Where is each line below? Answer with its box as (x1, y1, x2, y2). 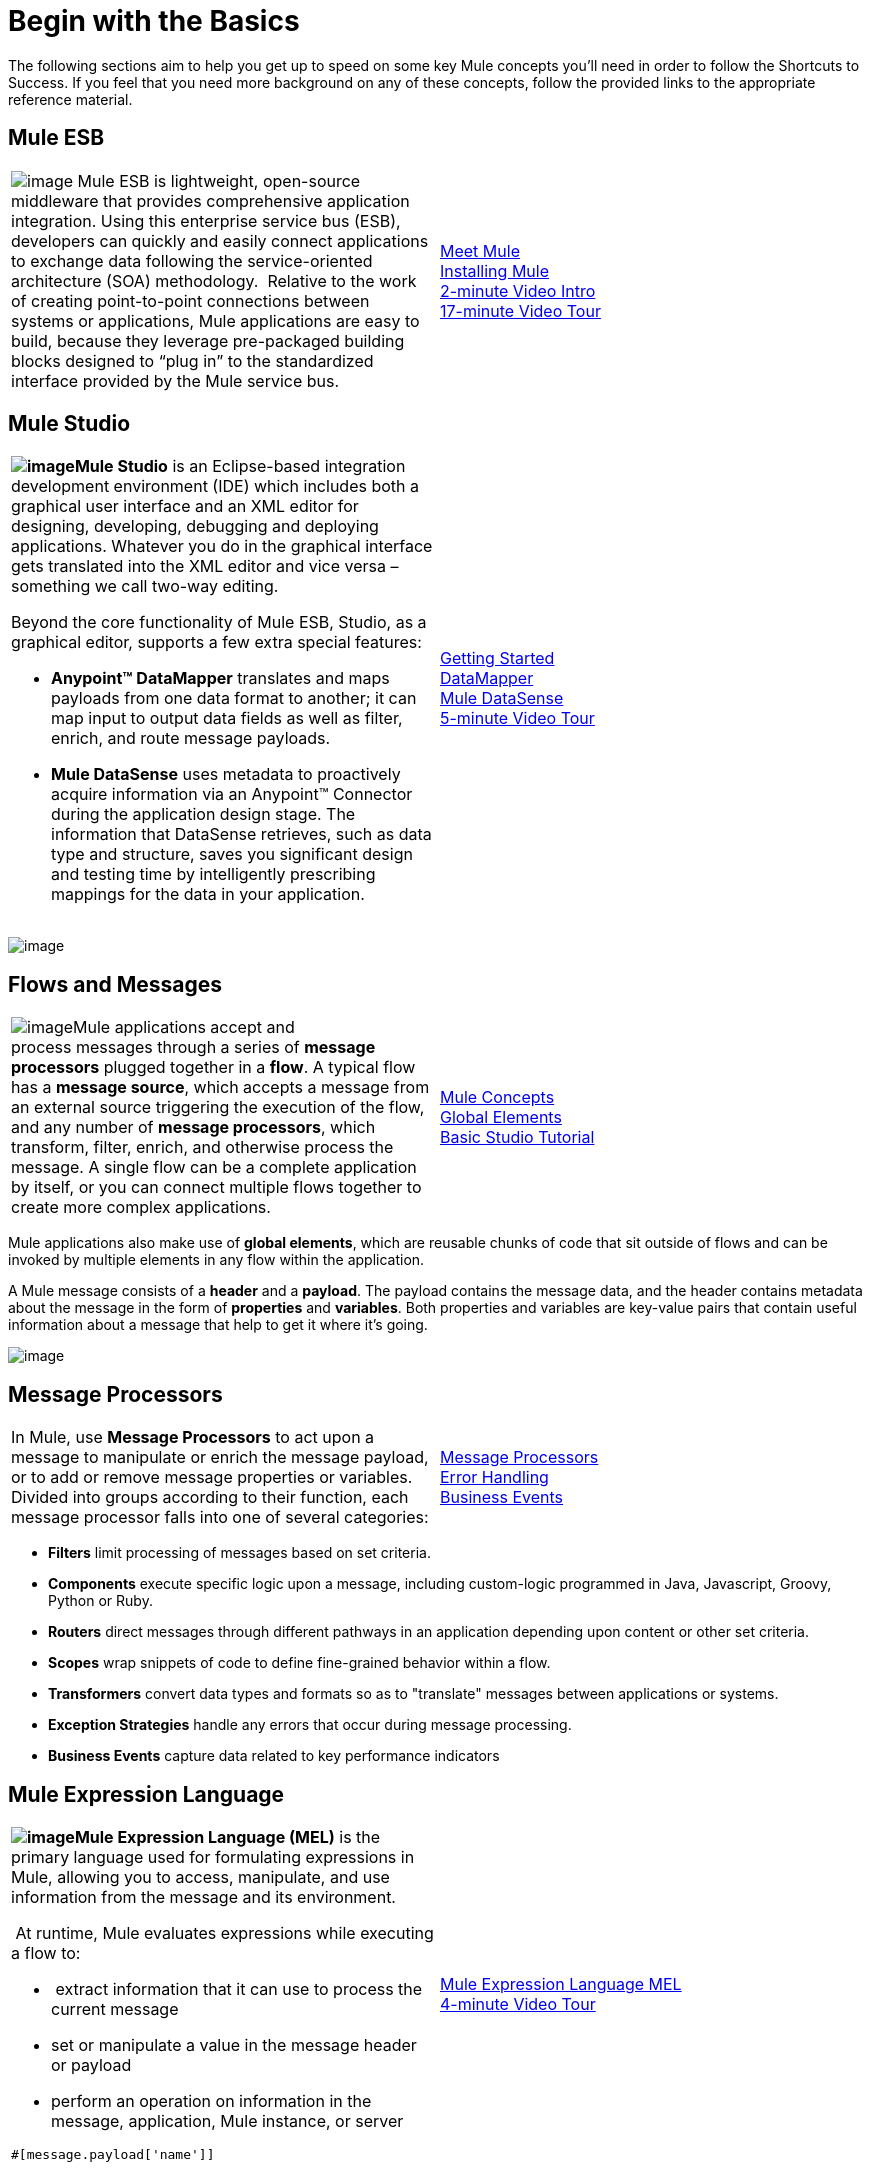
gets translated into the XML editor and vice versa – (11, 556, 399, 577)
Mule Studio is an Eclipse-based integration (74, 456, 406, 477)
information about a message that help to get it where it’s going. (8, 1316, 428, 1334)
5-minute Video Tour (440, 708, 595, 729)
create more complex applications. (11, 1197, 271, 1218)
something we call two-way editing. (11, 576, 279, 597)
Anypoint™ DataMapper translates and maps (51, 668, 390, 689)
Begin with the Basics (8, 4, 300, 38)
